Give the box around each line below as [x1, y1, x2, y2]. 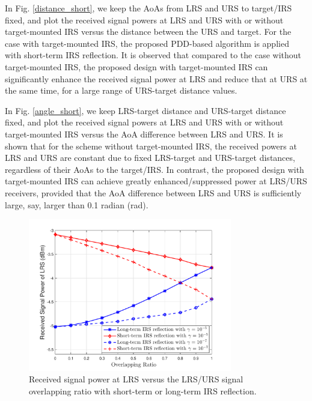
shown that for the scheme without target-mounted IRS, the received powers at [5, 139, 297, 152]
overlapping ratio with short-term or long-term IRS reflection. [29, 384, 257, 397]
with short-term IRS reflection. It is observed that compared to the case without [5, 49, 301, 61]
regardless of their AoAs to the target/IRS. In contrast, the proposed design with [5, 163, 304, 175]
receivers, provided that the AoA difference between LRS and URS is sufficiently [5, 186, 302, 199]
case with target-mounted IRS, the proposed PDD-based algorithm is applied [5, 37, 289, 49]
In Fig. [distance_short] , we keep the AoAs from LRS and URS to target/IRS [5, 2, 292, 14]
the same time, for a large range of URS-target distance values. [5, 84, 237, 97]
